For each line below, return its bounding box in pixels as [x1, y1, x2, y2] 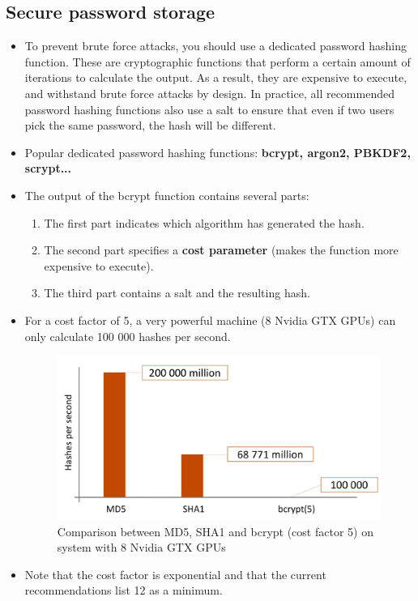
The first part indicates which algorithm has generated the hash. [44, 214, 365, 231]
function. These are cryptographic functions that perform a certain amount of [24, 53, 411, 70]
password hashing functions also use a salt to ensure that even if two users [24, 100, 395, 117]
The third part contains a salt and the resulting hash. [44, 284, 310, 301]
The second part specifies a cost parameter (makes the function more [44, 241, 399, 258]
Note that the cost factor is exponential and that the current [24, 565, 326, 582]
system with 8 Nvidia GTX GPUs [57, 539, 226, 556]
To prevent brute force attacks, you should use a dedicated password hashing [24, 37, 407, 54]
